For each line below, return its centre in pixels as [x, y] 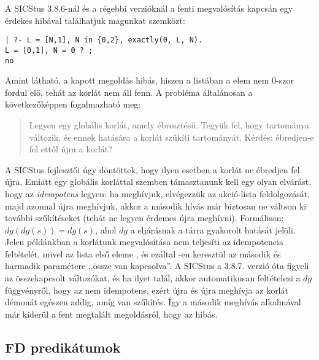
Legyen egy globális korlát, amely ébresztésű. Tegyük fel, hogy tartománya [169, 124]
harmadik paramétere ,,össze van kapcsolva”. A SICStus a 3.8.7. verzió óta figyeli [157, 266]
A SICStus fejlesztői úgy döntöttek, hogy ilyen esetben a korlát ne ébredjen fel [152, 169]
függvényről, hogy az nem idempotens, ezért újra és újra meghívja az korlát [147, 290]
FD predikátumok [63, 347]
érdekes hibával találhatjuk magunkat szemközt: [95, 20]
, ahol [106, 229]
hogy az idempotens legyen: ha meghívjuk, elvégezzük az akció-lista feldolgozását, [158, 193]
